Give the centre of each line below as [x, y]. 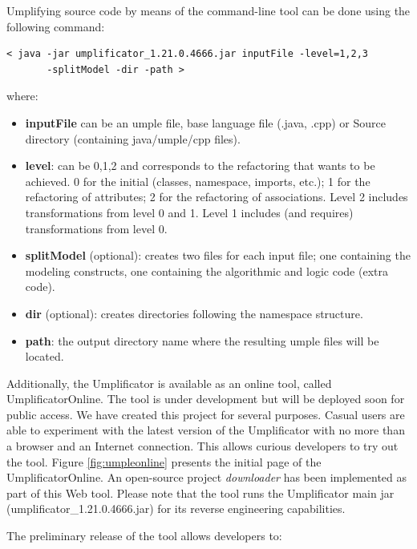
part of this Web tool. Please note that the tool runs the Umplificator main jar [200, 492]
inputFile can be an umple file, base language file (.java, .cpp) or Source [205, 122]
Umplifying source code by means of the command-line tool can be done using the [208, 10]
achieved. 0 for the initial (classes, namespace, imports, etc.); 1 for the [198, 181]
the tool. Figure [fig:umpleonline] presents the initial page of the [164, 461]
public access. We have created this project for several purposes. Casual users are [206, 414]
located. [45, 356]
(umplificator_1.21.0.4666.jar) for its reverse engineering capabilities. [176, 509]
